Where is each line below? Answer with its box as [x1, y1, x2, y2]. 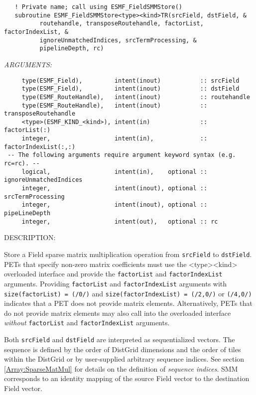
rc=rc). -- [4, 160, 40, 167]
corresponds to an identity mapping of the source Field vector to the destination [4, 373, 250, 384]
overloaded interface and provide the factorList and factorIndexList [4, 268, 223, 279]
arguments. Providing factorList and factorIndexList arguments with [4, 278, 227, 288]
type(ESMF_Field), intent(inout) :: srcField [21, 77, 240, 84]
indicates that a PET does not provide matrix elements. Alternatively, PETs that [4, 298, 253, 308]
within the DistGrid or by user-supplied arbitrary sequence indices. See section [4, 354, 245, 364]
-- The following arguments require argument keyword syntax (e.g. [7, 151, 236, 159]
